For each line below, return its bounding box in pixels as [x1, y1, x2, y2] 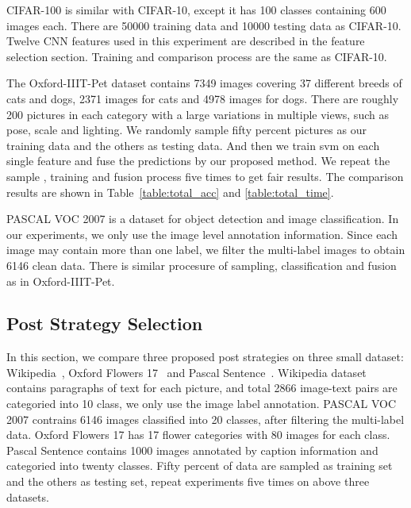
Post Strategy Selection [6, 311, 203, 336]
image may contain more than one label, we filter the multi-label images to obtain [6, 241, 405, 258]
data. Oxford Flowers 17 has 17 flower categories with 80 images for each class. [6, 426, 390, 443]
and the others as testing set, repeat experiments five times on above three [6, 473, 370, 490]
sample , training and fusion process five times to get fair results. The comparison [6, 167, 404, 184]
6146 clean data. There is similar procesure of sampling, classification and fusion [6, 256, 397, 273]
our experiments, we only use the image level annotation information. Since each [6, 225, 398, 242]
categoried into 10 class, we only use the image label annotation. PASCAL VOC [6, 395, 397, 412]
